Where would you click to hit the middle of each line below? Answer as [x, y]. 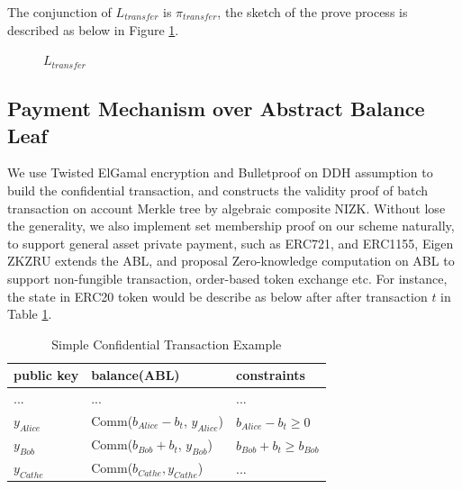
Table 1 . [30, 314]
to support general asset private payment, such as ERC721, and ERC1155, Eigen [231, 243]
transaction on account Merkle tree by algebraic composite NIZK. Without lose [226, 208]
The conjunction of [59, 12]
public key [46, 375]
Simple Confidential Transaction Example [167, 344]
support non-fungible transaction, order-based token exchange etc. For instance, [227, 278]
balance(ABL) [136, 375]
